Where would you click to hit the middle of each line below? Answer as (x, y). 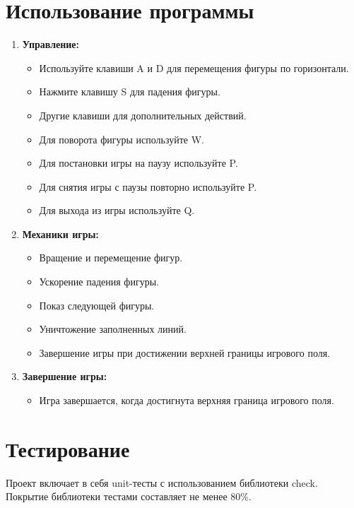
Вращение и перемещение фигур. (111, 258)
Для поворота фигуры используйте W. (122, 139)
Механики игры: (60, 234)
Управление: (51, 44)
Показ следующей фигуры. (97, 305)
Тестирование (68, 448)
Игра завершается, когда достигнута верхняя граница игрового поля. (187, 400)
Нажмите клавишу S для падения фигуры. (130, 91)
